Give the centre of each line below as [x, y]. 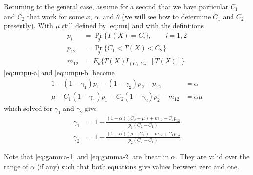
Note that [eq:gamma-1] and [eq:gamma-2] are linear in [86, 157]
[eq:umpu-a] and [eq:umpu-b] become [59, 72]
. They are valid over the [212, 157]
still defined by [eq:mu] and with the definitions [133, 26]
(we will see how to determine [166, 16]
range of [16, 166]
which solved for [28, 108]
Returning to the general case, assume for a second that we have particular [116, 6]
